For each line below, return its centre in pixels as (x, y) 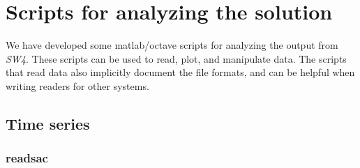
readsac (27, 158)
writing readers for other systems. (77, 85)
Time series (48, 123)
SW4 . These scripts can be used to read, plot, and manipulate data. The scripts (176, 58)
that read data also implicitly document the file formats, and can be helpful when (180, 72)
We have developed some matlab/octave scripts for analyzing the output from (172, 45)
